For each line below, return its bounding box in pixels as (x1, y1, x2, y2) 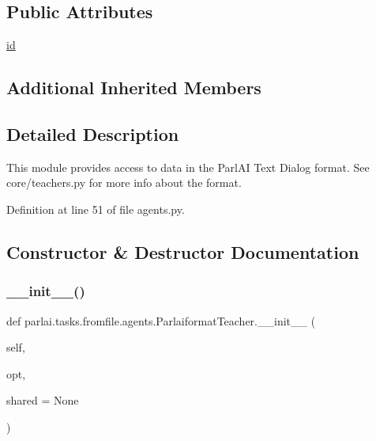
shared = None (6, 392, 79, 409)
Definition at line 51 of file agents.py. (6, 200, 185, 217)
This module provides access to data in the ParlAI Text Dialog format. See (6, 158, 370, 175)
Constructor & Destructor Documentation (6, 239, 359, 264)
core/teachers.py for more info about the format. (6, 174, 242, 191)
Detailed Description (6, 121, 179, 146)
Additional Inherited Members (6, 75, 261, 100)
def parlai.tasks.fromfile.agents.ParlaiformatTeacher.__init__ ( (6, 312, 316, 329)
